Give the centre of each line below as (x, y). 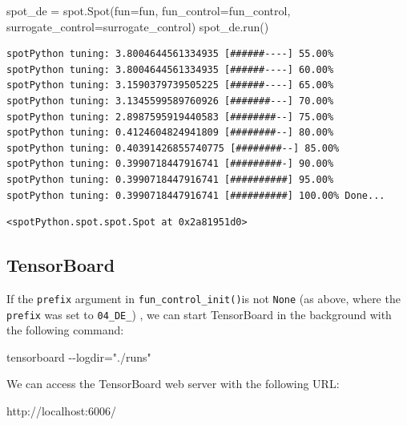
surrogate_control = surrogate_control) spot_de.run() (138, 26)
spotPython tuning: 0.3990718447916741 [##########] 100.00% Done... (196, 195)
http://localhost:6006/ (61, 411)
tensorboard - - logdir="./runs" (79, 356)
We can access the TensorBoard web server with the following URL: (173, 384)
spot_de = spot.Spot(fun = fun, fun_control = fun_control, (149, 10)
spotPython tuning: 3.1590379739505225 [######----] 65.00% (170, 85)
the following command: (65, 330)
